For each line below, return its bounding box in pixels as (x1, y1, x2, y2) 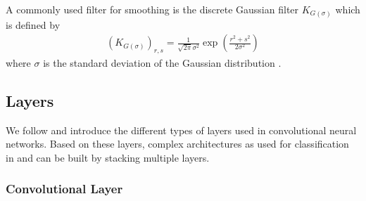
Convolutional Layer (6, 180, 123, 197)
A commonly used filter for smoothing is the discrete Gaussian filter (6, 2, 299, 16)
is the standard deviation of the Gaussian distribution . (43, 55, 282, 70)
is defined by (6, 17, 61, 32)
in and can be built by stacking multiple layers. (6, 150, 210, 164)
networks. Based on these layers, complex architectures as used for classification (6, 136, 349, 151)
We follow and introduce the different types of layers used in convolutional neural (6, 122, 357, 137)
